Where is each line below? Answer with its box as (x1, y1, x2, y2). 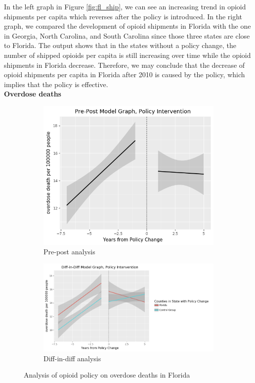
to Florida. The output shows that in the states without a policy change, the (4, 40, 236, 50)
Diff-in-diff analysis (43, 353, 101, 363)
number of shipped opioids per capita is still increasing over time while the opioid (4, 49, 251, 60)
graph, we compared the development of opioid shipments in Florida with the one (4, 21, 251, 31)
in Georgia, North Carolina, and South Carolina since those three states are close (4, 30, 250, 41)
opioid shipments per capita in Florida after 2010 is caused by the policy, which (4, 69, 245, 80)
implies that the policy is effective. (4, 79, 108, 89)
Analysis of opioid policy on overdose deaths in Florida (24, 370, 190, 380)
